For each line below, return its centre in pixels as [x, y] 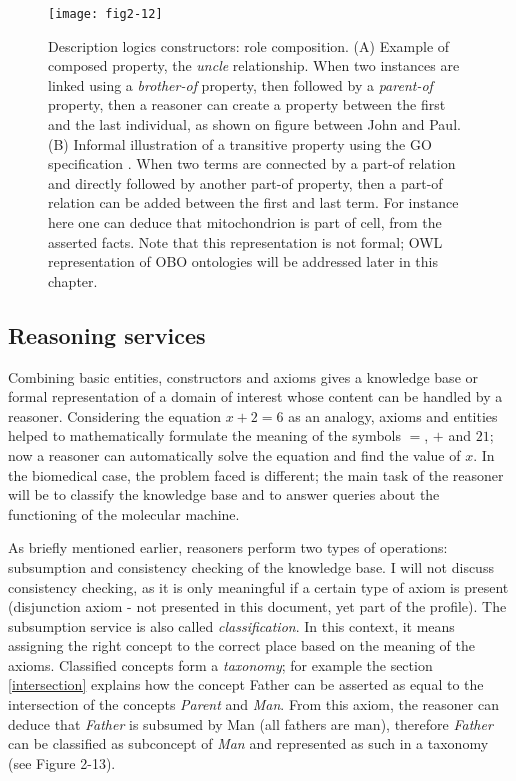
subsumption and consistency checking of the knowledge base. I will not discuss [251, 566]
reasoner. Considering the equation [115, 415]
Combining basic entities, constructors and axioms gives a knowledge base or [243, 376]
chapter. [73, 280]
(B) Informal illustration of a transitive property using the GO [240, 143]
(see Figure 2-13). [62, 762]
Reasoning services [107, 334]
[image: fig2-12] [105, 14]
